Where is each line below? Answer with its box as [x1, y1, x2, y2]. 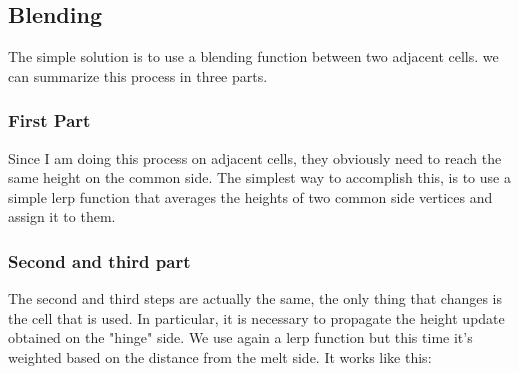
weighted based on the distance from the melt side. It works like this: [8, 346, 432, 367]
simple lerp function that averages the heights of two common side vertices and [8, 186, 493, 207]
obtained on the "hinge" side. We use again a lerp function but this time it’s [8, 327, 473, 348]
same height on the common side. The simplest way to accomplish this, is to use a [8, 167, 511, 188]
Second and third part [8, 248, 191, 273]
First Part [8, 108, 91, 133]
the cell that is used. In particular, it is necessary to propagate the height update [8, 307, 505, 328]
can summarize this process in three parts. [8, 65, 268, 86]
